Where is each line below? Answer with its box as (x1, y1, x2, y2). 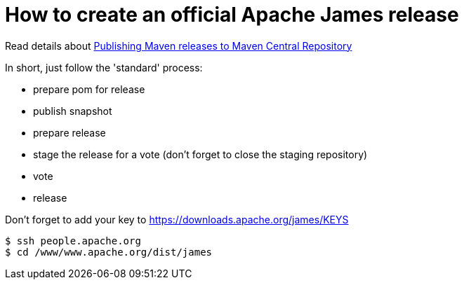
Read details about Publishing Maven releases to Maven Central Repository (5, 39, 352, 52)
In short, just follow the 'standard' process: (5, 61, 203, 74)
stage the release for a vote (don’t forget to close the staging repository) (33, 148, 368, 160)
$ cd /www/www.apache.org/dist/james (5, 246, 213, 258)
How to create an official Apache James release (5, 3, 459, 27)
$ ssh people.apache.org (5, 235, 141, 246)
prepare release (33, 126, 106, 139)
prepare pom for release (33, 83, 145, 95)
